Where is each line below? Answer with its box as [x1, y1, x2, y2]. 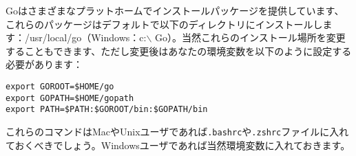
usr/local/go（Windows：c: [29, 30, 147, 45]
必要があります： [6, 57, 83, 71]
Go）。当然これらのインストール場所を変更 [154, 30, 346, 45]
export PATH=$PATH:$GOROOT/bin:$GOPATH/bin [6, 104, 208, 115]
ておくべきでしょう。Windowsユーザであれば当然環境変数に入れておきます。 [6, 137, 350, 152]
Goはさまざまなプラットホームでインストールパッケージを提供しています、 [6, 3, 344, 17]
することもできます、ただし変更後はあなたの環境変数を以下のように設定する [6, 43, 352, 58]
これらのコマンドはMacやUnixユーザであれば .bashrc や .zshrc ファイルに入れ [6, 124, 349, 138]
